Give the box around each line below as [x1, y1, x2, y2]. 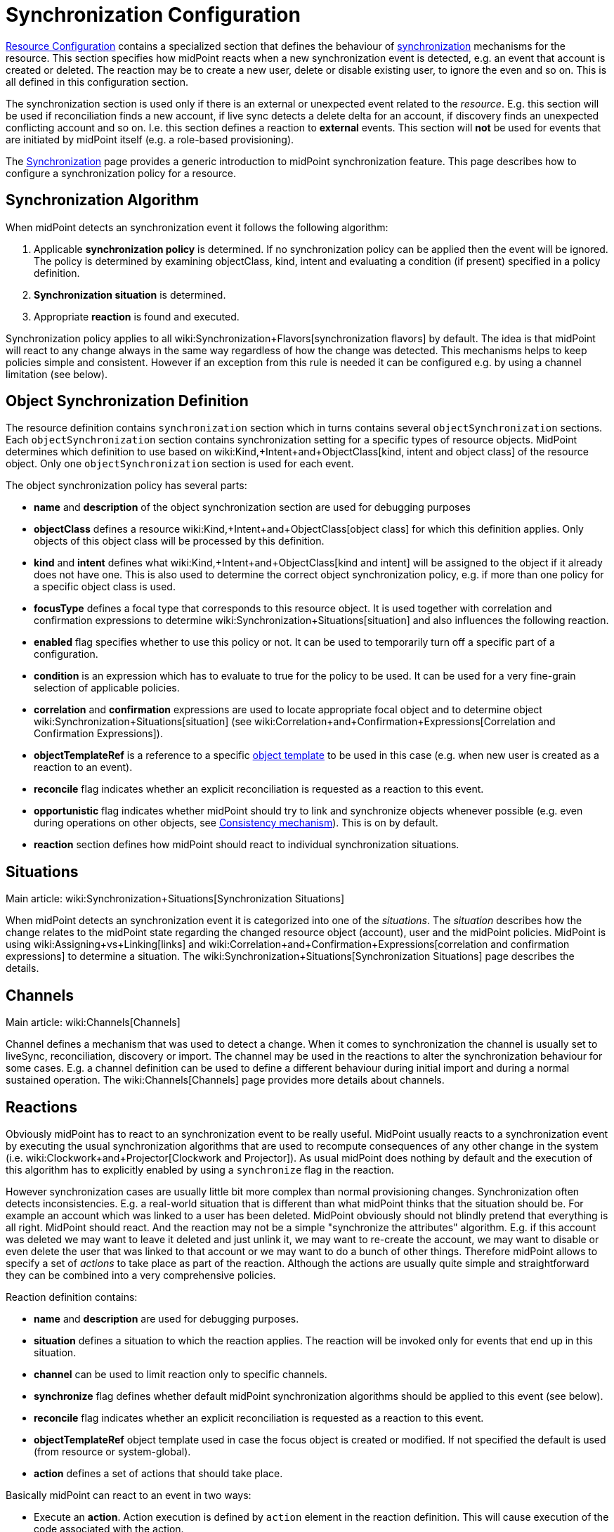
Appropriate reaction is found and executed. [34, 310, 240, 323]
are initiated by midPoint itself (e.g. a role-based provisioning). [6, 133, 294, 145]
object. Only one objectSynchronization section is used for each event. [6, 457, 354, 470]
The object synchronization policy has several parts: [6, 479, 247, 492]
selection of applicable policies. [34, 682, 180, 694]
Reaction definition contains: [6, 1290, 138, 1303]
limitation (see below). [6, 368, 108, 380]
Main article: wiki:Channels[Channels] [6, 1016, 181, 1029]
